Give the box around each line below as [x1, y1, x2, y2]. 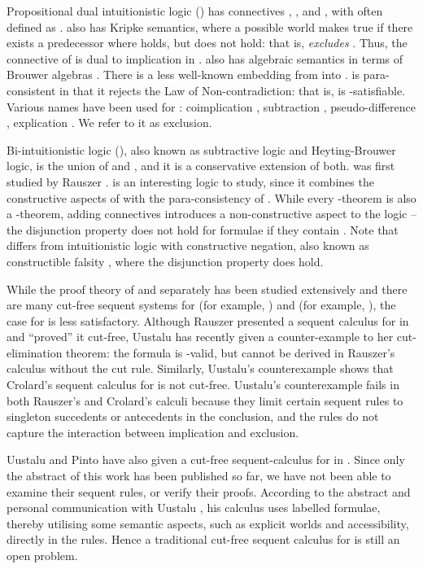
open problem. [7, 547, 78, 563]
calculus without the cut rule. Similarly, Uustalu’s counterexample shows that [7, 360, 394, 377]
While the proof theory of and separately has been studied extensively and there [7, 280, 408, 297]
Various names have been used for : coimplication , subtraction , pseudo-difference [7, 98, 416, 115]
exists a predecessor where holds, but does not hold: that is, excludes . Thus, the [7, 34, 408, 51]
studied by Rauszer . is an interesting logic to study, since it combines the [7, 173, 374, 190]
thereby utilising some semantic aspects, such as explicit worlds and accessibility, [7, 514, 409, 532]
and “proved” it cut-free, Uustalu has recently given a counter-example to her [7, 328, 394, 345]
